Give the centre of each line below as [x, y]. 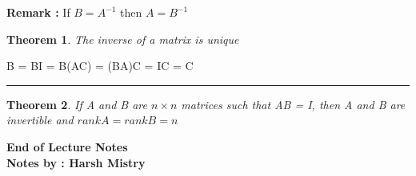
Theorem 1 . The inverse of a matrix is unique [123, 39]
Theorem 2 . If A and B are [77, 104]
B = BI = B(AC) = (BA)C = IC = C [100, 66]
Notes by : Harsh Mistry [76, 162]
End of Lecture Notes [67, 146]
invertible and [40, 120]
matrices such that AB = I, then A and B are [293, 104]
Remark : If [38, 12]
